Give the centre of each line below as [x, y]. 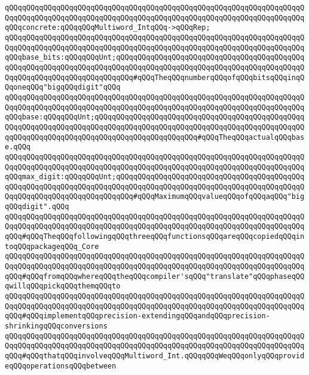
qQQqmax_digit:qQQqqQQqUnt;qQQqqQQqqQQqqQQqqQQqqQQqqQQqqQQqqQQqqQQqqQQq [155, 177]
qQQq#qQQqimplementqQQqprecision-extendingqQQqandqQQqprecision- [137, 316]
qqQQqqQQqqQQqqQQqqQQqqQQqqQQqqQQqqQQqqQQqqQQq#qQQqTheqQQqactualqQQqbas [155, 137]
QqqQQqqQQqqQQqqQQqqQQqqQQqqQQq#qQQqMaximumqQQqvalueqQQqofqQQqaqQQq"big [155, 197]
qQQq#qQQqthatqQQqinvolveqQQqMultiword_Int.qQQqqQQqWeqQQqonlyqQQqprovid [155, 356]
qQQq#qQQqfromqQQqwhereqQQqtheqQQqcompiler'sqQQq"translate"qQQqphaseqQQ [155, 276]
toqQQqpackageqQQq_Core [52, 246]
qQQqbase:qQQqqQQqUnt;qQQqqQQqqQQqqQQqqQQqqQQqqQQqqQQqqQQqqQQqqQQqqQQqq [155, 117]
